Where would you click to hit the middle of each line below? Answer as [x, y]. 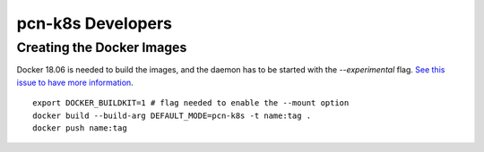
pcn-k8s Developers [94, 23]
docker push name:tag [80, 128]
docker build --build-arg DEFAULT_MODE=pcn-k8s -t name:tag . [172, 115]
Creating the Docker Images [102, 47]
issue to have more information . [75, 82]
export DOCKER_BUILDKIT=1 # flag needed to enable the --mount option [191, 103]
